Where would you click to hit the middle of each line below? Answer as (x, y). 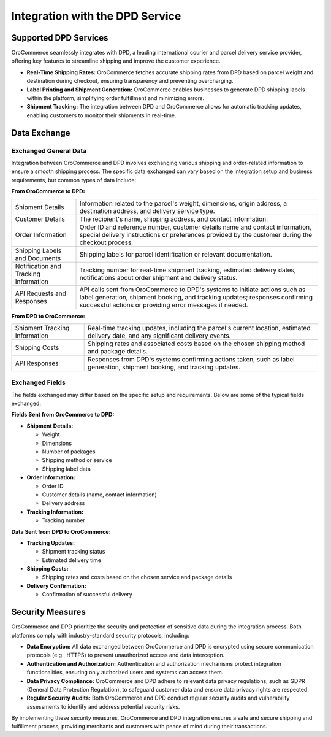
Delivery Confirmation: (56, 585)
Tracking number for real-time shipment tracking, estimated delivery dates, (188, 270)
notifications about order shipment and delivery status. (158, 277)
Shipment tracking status (74, 552)
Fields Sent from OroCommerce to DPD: (63, 415)
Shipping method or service (77, 460)
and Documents (38, 258)
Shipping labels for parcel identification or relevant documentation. (176, 254)
